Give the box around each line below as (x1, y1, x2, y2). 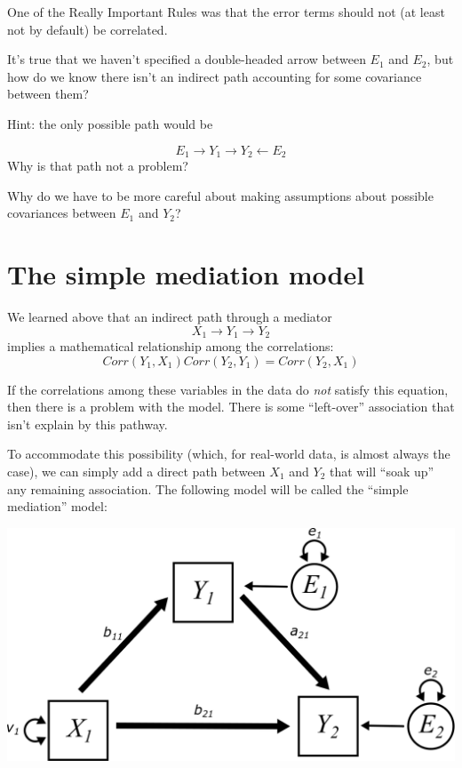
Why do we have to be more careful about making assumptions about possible (7, 186, 434, 204)
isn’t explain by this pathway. (7, 414, 168, 433)
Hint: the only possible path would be (7, 114, 213, 132)
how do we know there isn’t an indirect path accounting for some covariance (7, 67, 422, 85)
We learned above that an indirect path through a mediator (7, 307, 332, 325)
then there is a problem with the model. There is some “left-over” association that (7, 397, 455, 416)
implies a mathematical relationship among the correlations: (7, 336, 334, 355)
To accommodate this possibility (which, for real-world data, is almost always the (7, 444, 450, 463)
